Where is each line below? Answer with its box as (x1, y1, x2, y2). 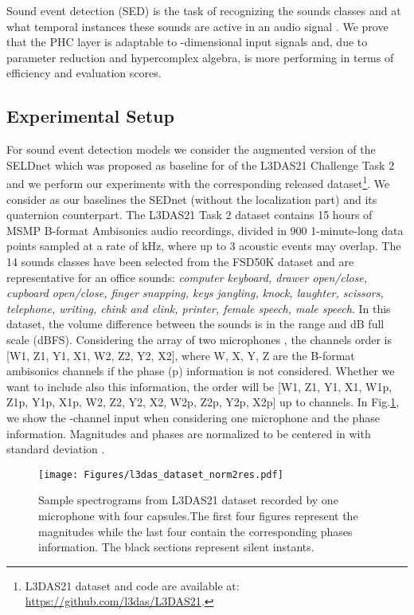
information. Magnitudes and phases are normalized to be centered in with (6, 425, 371, 441)
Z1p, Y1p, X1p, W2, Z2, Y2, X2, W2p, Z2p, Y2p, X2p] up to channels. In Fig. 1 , (6, 394, 400, 410)
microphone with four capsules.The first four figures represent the (38, 507, 358, 523)
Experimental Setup (6, 104, 174, 128)
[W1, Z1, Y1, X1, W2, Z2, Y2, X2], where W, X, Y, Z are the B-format (6, 347, 355, 363)
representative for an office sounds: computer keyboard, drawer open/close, (6, 268, 368, 285)
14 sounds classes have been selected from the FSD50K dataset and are (6, 253, 354, 269)
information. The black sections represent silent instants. (38, 539, 314, 555)
